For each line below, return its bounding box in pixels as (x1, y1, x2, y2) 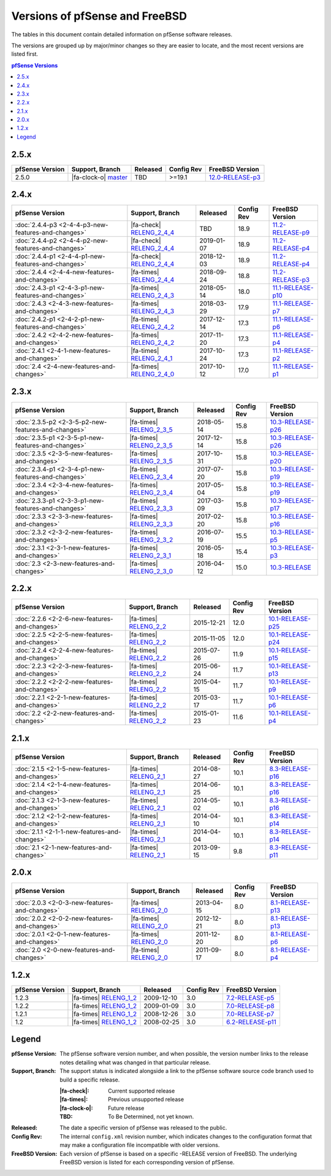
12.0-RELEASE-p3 (208, 172, 261, 181)
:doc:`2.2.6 (15, 614, 47, 623)
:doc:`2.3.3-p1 (15, 496, 55, 505)
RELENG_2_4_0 (131, 370, 175, 379)
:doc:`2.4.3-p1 (15, 284, 55, 292)
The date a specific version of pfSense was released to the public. (59, 1124, 227, 1132)
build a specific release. (59, 1076, 120, 1083)
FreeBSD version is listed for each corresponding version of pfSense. (59, 1159, 235, 1166)
